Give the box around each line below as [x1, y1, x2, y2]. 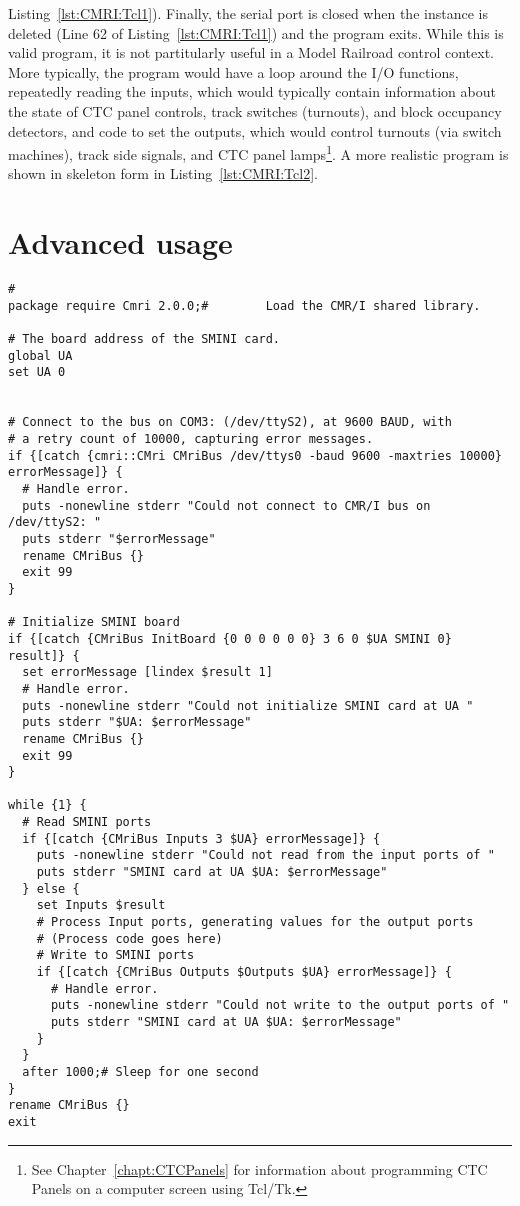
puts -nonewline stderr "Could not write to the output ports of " [50, 998, 510, 1013]
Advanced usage [8, 222, 233, 263]
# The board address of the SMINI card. [8, 332, 281, 347]
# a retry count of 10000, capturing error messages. [8, 432, 374, 447]
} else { [22, 881, 80, 896]
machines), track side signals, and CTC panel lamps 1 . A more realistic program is [8, 141, 509, 164]
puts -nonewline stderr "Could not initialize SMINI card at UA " [22, 698, 474, 713]
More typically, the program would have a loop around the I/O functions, [8, 61, 459, 82]
